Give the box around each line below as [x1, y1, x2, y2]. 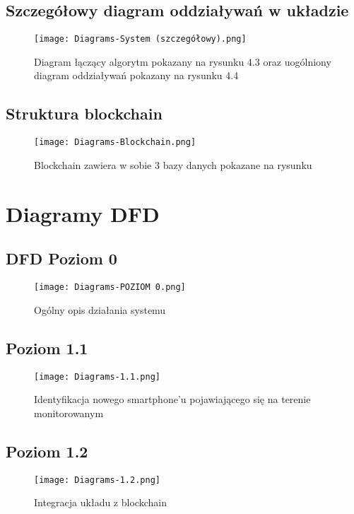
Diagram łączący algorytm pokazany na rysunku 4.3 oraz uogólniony [34, 54, 331, 69]
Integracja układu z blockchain [34, 495, 167, 510]
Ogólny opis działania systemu [34, 302, 166, 317]
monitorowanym [34, 405, 104, 420]
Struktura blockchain [6, 103, 163, 124]
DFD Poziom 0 [6, 247, 117, 269]
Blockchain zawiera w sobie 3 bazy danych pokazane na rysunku [34, 157, 312, 172]
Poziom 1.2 [6, 440, 88, 462]
